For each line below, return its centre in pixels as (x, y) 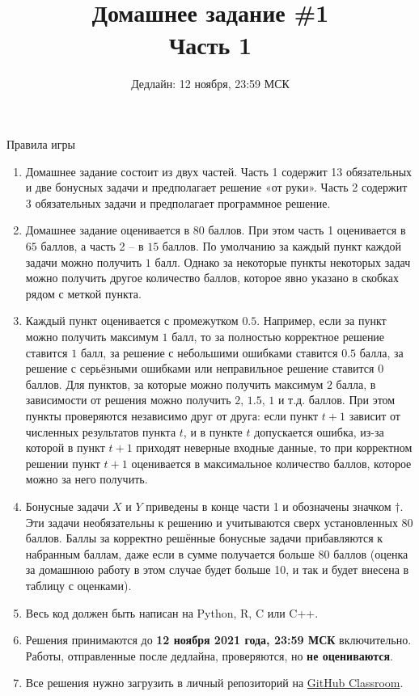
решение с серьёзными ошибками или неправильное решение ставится (200, 368)
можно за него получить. (87, 479)
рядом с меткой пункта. (83, 293)
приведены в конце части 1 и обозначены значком (269, 506)
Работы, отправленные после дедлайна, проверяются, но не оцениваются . (209, 655)
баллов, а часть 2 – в (92, 246)
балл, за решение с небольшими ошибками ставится (209, 352)
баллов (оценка (371, 553)
